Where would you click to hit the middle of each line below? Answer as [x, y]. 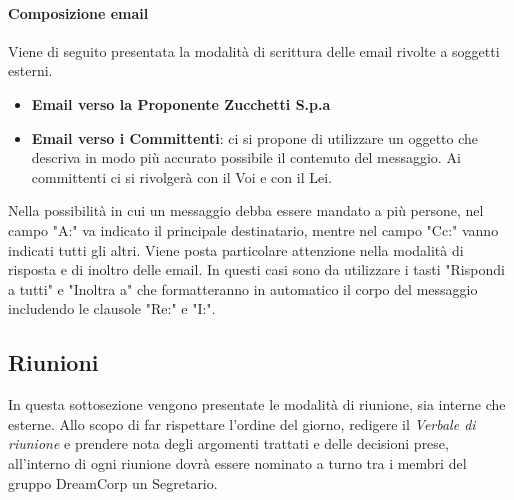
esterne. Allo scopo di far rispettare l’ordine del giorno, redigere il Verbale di [242, 423]
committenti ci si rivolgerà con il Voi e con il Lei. [181, 176]
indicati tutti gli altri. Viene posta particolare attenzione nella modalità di [236, 249]
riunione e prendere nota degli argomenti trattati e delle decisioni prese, [228, 443]
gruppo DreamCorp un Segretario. [113, 482]
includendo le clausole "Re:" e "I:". [112, 308]
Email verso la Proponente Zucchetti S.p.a [181, 103]
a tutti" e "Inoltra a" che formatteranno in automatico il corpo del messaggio [243, 288]
